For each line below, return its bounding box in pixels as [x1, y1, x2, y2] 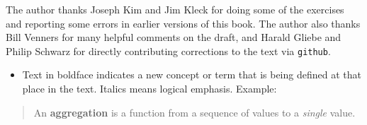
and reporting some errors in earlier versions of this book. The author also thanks [6, 16, 361, 30]
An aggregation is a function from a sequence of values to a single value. [33, 105, 356, 119]
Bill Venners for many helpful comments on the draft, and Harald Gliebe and [6, 30, 341, 44]
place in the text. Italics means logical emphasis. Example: [22, 81, 277, 96]
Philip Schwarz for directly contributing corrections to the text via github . [6, 43, 331, 58]
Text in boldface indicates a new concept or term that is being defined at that [22, 67, 361, 82]
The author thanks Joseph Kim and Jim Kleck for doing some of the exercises [6, 2, 344, 16]
